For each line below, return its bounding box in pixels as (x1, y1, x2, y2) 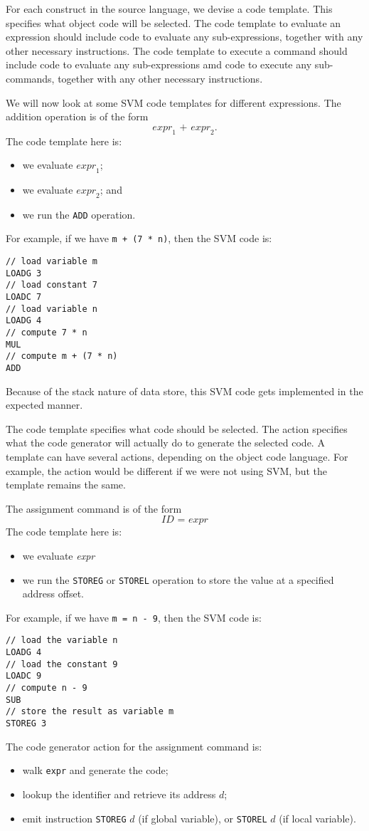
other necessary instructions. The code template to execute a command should (6, 43, 348, 58)
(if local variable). (279, 810, 356, 825)
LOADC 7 (6, 292, 42, 303)
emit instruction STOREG (22, 810, 127, 825)
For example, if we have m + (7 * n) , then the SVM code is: (6, 231, 272, 246)
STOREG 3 (6, 718, 47, 729)
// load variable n (6, 303, 97, 314)
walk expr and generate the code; (22, 763, 169, 778)
